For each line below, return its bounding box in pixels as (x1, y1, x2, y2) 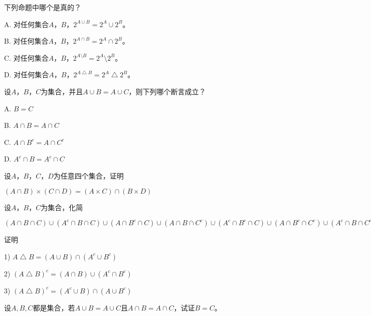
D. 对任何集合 (4, 69, 49, 80)
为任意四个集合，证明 (53, 170, 124, 181)
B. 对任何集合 (4, 36, 49, 46)
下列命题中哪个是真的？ (4, 2, 81, 12)
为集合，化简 (41, 202, 83, 212)
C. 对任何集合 (4, 52, 49, 63)
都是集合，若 (33, 302, 75, 312)
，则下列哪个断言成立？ (128, 86, 206, 96)
